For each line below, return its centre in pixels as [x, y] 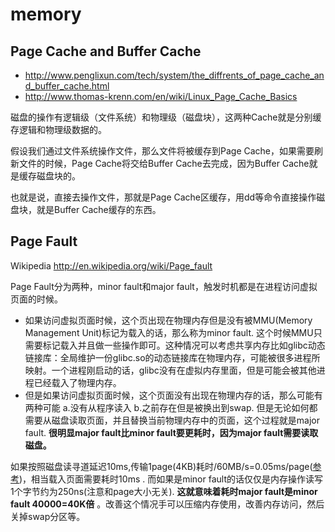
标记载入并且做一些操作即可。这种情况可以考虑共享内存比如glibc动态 [184, 345]
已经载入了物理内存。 [77, 382]
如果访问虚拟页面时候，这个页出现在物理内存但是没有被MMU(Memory [168, 320]
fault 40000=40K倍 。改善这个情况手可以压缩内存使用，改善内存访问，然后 [167, 504]
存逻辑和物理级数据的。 [58, 129]
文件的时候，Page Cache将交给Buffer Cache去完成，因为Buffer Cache [164, 163]
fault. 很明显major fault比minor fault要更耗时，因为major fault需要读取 [171, 432]
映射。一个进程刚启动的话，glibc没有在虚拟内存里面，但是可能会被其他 [170, 370]
